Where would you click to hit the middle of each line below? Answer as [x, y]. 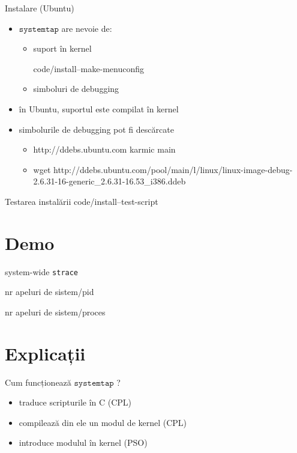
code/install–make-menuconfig [89, 68]
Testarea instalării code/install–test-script [82, 201]
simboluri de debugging [76, 89]
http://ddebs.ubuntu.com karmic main [104, 149]
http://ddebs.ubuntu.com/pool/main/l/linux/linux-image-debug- [173, 169]
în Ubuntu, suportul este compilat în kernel [99, 108]
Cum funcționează [38, 382]
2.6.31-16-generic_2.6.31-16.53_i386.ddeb [109, 181]
